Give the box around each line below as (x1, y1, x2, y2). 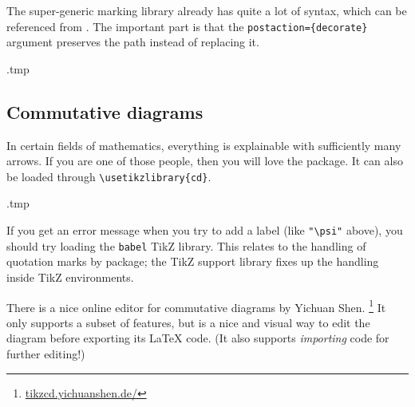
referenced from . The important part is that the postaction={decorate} (6, 18, 368, 34)
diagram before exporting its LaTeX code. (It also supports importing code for (6, 330, 389, 346)
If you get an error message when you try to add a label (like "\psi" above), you (6, 222, 403, 239)
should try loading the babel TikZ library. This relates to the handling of (6, 237, 366, 254)
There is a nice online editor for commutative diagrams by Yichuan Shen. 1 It (6, 296, 386, 315)
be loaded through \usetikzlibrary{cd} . (6, 168, 211, 184)
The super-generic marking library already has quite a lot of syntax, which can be (6, 2, 407, 18)
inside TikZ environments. (6, 268, 134, 285)
